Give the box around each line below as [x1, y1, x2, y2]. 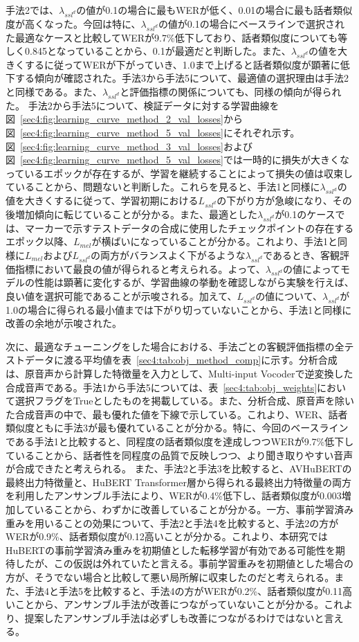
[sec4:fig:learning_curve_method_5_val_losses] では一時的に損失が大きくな [20, 152, 349, 167]
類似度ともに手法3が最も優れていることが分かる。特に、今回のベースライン [6, 420, 349, 435]
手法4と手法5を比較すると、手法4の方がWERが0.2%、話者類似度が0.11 [24, 583, 343, 598]
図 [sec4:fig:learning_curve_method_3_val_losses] [6, 139, 223, 153]
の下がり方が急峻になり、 [217, 193, 333, 208]
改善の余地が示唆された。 [6, 316, 122, 330]
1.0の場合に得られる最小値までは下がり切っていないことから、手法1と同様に [6, 302, 352, 316]
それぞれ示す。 [232, 125, 300, 139]
